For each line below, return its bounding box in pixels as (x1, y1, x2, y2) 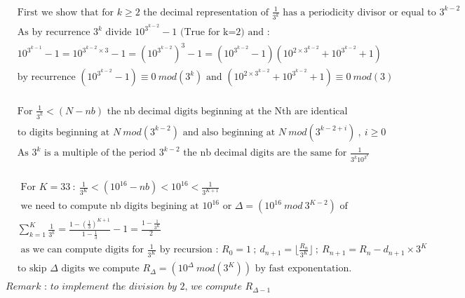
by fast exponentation (255, 264, 349, 274)
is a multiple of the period (44, 148, 156, 158)
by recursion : (159, 245, 219, 255)
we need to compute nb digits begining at (20, 201, 199, 212)
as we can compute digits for (20, 245, 144, 255)
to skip (17, 264, 47, 274)
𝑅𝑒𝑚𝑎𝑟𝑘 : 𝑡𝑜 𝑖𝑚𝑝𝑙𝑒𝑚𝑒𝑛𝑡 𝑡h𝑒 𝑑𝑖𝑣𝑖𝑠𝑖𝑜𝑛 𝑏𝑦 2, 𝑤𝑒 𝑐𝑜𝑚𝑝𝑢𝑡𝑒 (6, 282, 242, 292)
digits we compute (61, 264, 140, 274)
